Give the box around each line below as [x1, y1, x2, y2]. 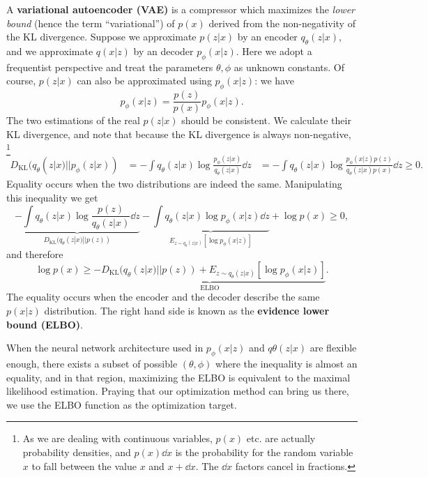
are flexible [309, 340, 357, 355]
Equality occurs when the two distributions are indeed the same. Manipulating [6, 176, 342, 191]
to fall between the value [31, 458, 137, 473]
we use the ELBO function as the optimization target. [6, 397, 237, 411]
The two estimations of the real [6, 113, 140, 128]
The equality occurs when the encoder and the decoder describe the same [6, 289, 320, 304]
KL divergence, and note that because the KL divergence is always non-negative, [6, 126, 351, 141]
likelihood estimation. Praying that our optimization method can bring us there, [6, 384, 349, 398]
